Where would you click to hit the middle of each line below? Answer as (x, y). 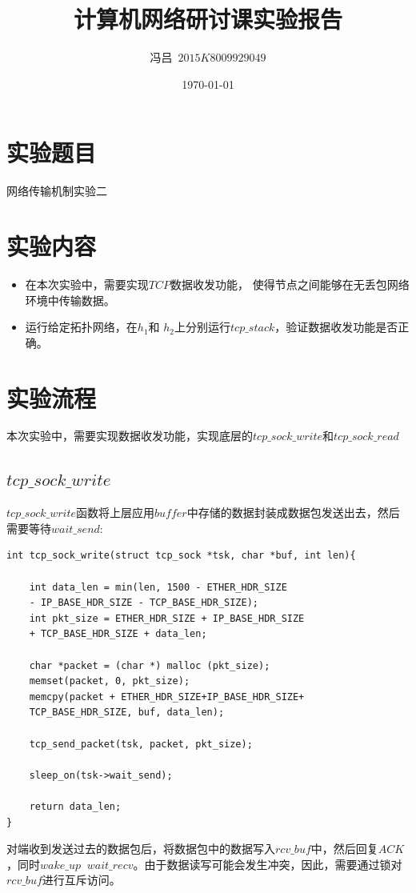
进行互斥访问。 (81, 880)
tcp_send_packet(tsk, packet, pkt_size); (141, 744)
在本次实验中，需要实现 (87, 284)
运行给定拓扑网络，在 (81, 327)
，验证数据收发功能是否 (336, 327)
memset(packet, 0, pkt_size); (110, 681)
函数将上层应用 (116, 513)
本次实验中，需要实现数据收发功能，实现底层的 (130, 436)
